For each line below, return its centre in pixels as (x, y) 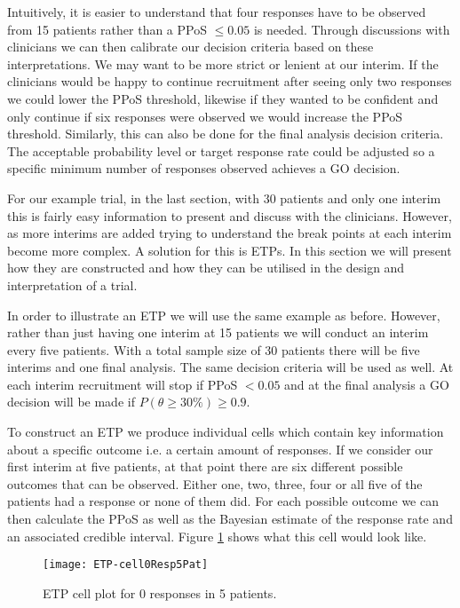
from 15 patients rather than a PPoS (107, 29)
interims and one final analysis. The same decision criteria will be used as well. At (230, 367)
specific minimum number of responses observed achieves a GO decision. (204, 168)
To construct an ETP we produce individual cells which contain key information (226, 432)
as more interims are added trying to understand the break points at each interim (230, 233)
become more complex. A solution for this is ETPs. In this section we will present (230, 250)
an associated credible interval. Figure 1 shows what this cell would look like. (217, 536)
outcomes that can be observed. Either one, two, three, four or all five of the (215, 483)
